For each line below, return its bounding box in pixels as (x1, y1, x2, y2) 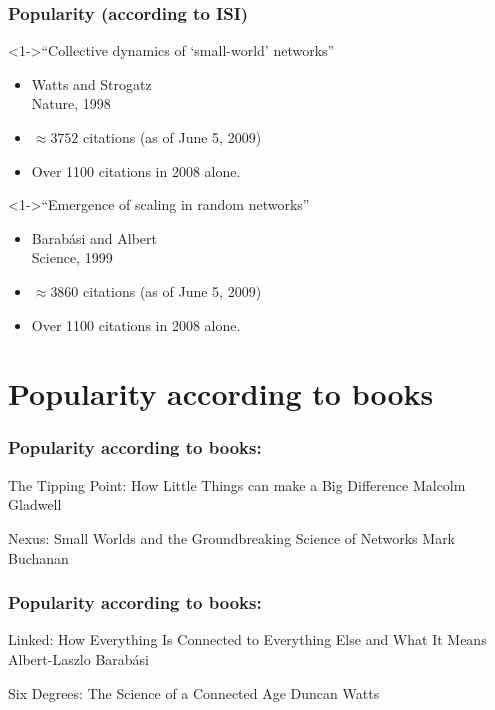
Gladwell (8, 494, 62, 515)
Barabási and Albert (31, 227, 157, 248)
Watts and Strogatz (31, 73, 152, 94)
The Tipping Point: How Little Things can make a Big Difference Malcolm (8, 474, 466, 495)
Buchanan (8, 547, 69, 568)
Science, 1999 (31, 247, 113, 268)
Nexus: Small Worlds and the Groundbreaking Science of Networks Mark (8, 527, 456, 548)
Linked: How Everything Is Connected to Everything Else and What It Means (8, 629, 487, 650)
